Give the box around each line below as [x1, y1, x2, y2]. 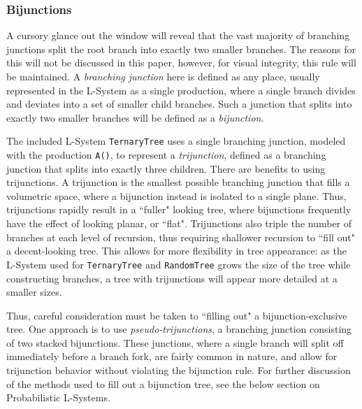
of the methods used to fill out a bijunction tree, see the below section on [6, 376, 320, 391]
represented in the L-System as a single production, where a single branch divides [6, 82, 356, 97]
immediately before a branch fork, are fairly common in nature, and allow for [6, 349, 338, 364]
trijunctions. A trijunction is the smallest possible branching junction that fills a [6, 175, 350, 189]
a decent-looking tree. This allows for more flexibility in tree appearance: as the [6, 243, 347, 258]
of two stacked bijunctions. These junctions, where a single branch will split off [6, 335, 344, 350]
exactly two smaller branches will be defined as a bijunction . [6, 110, 264, 124]
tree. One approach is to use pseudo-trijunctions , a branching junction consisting [6, 322, 352, 336]
